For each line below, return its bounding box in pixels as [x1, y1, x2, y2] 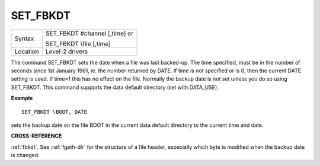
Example [11, 95, 33, 102]
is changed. [11, 152, 40, 159]
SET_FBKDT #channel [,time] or [45, 29, 133, 37]
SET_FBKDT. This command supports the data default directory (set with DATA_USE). [11, 84, 219, 91]
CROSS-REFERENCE [11, 132, 62, 139]
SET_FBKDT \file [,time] [45, 39, 111, 47]
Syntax [14, 34, 34, 43]
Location [14, 47, 39, 56]
